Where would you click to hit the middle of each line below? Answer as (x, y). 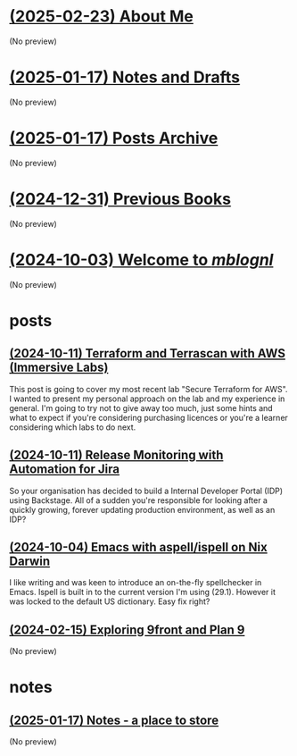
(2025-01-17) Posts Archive (114, 138)
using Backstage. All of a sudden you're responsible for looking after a (138, 500)
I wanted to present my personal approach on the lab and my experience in (147, 399)
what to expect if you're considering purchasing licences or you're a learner (148, 417)
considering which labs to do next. (73, 427)
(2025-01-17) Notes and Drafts (125, 77)
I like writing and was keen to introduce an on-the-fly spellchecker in (136, 583)
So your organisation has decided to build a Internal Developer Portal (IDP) (146, 491)
